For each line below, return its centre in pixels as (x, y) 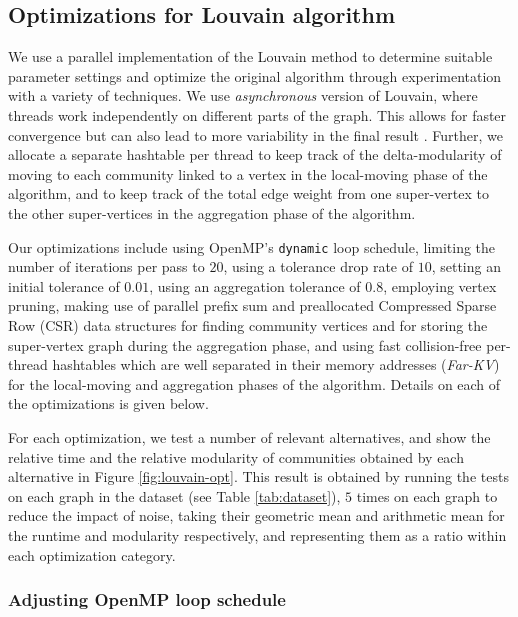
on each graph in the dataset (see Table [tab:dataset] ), (174, 495)
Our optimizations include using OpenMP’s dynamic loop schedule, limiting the (252, 246)
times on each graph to (427, 495)
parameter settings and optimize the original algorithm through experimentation (255, 75)
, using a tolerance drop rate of (318, 266)
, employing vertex (440, 285)
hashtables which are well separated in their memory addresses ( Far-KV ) (276, 364)
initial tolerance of (64, 285)
